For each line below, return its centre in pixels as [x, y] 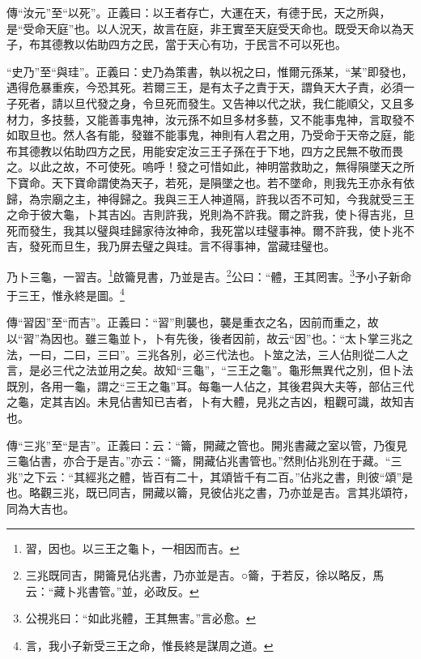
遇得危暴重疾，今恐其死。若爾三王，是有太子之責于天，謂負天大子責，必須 [205, 87]
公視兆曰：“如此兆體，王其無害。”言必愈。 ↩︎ [140, 618]
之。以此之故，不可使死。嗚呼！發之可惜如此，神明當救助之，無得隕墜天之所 [210, 167]
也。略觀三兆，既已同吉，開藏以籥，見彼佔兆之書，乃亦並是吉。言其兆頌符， [210, 492]
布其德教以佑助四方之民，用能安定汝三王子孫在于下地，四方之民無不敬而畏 [205, 150]
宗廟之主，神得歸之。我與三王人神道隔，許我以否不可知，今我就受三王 [227, 198]
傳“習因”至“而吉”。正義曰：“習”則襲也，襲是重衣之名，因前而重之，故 [193, 322]
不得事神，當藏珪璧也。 [272, 246]
